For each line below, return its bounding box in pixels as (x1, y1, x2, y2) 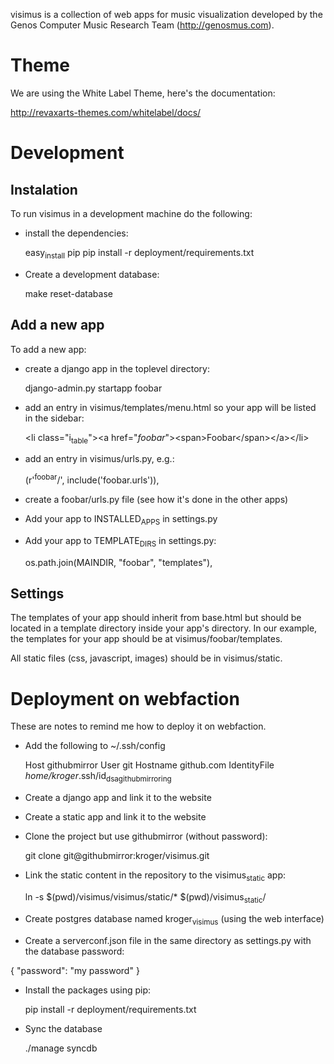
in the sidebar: (24, 412, 85, 424)
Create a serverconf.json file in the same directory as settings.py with (24, 934, 312, 946)
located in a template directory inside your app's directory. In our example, (10, 622, 318, 634)
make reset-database (24, 287, 113, 299)
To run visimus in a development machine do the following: (10, 207, 253, 219)
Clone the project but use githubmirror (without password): (24, 830, 268, 843)
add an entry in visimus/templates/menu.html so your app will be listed (24, 401, 317, 413)
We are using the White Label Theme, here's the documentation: (10, 87, 276, 99)
